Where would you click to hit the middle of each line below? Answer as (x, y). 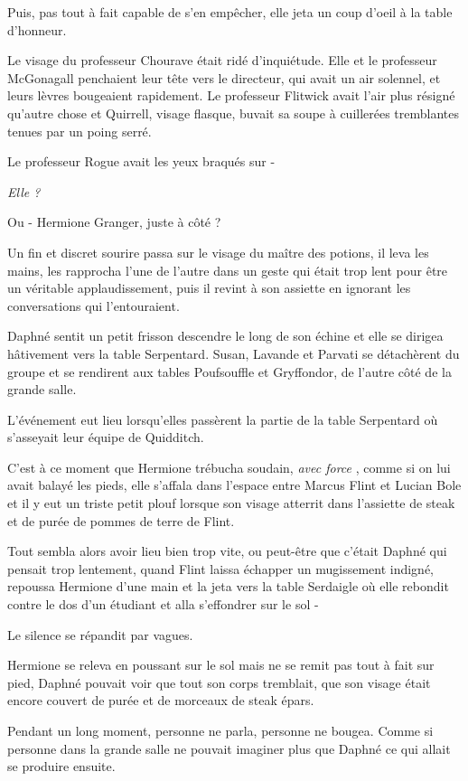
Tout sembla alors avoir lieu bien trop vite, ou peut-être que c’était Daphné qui (227, 551)
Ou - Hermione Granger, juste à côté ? (114, 222)
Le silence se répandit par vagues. (100, 634)
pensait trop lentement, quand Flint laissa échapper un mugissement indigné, (221, 568)
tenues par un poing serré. (80, 131)
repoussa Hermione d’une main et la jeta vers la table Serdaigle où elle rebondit (228, 586)
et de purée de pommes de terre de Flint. (121, 520)
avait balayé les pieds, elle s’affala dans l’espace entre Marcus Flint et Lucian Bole (234, 485)
